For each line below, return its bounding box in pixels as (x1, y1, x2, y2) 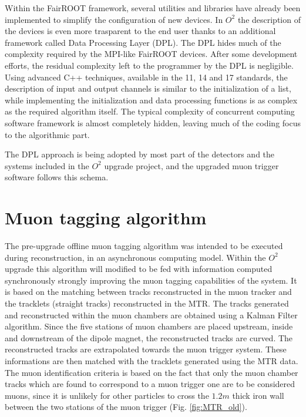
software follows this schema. (5, 171, 109, 183)
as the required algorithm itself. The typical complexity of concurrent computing (5, 105, 295, 117)
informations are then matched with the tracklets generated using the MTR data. (5, 354, 298, 366)
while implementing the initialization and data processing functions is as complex (5, 93, 298, 106)
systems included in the (5, 159, 89, 171)
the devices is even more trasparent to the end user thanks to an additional (5, 25, 276, 37)
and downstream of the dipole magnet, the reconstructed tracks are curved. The (5, 331, 293, 344)
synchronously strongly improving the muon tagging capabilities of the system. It (5, 274, 297, 286)
